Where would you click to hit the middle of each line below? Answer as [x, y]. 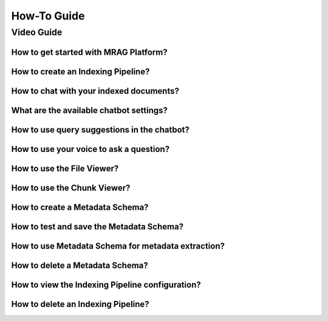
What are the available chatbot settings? [90, 110]
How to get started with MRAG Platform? [89, 52]
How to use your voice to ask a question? [91, 149]
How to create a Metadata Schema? [80, 207]
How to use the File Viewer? [65, 168]
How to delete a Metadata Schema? [80, 265]
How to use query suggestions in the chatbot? [100, 130]
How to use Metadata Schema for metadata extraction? [118, 246]
